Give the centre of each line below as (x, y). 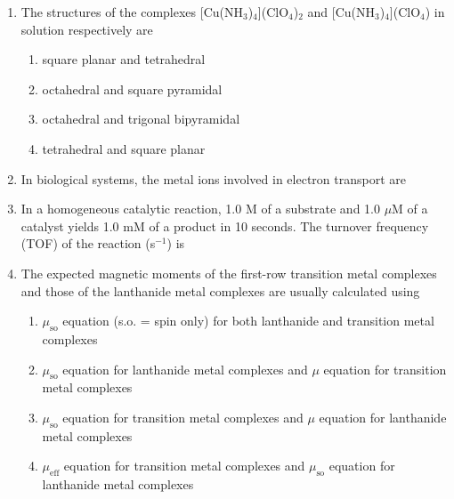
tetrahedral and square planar (124, 148)
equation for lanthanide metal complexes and (185, 369)
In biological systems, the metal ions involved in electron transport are (213, 178)
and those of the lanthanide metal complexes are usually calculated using (220, 290)
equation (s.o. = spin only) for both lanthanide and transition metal (248, 321)
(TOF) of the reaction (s (88, 243)
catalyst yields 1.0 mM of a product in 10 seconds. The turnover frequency (225, 225)
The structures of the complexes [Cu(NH (132, 12)
